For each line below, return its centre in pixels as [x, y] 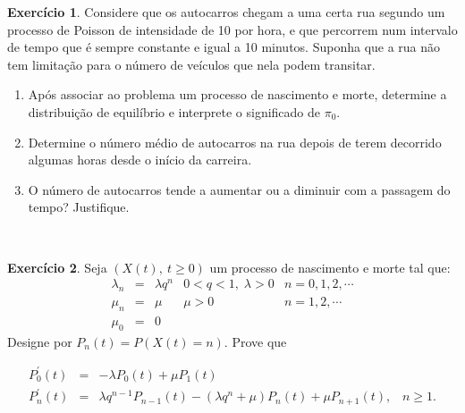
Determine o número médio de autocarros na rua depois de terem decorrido [235, 142]
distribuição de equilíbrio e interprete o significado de [174, 111]
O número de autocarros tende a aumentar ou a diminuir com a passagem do [239, 189]
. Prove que [255, 341]
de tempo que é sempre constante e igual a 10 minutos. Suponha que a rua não [224, 47]
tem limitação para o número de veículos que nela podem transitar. [191, 64]
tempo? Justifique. [79, 207]
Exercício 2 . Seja [57, 267]
